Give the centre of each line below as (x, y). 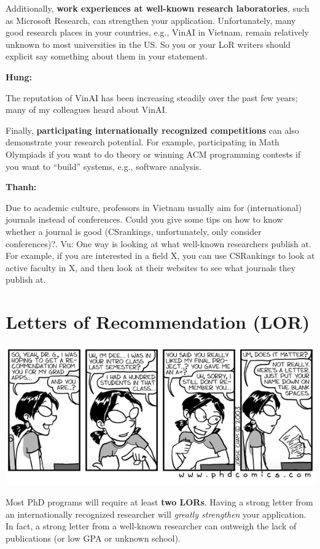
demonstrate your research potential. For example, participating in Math (142, 142)
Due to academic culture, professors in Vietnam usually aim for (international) (154, 207)
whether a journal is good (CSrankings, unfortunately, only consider (134, 231)
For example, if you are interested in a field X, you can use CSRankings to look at (160, 255)
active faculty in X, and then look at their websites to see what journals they (151, 267)
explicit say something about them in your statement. (107, 56)
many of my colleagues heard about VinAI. (87, 109)
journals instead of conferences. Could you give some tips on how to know (144, 219)
